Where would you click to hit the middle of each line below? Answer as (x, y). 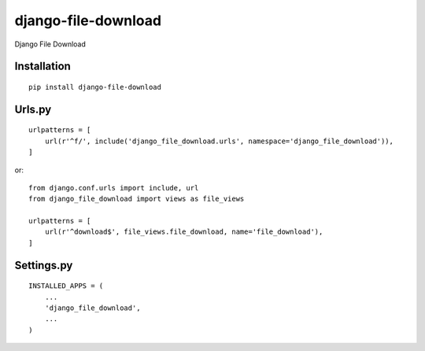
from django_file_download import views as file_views (137, 199)
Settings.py (44, 265)
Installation (42, 67)
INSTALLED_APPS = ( (66, 286)
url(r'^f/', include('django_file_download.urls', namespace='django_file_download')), (219, 141)
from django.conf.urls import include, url (114, 188)
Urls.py (33, 109)
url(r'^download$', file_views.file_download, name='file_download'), (184, 232)
